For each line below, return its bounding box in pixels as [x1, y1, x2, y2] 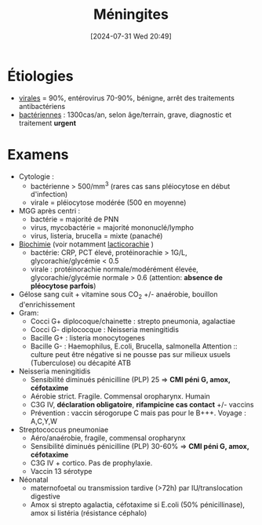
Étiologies [7, 67, 74, 85]
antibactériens [18, 101, 66, 111]
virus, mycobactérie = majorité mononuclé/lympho [30, 223, 194, 232]
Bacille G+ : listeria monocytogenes [30, 334, 146, 343]
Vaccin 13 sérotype [30, 467, 93, 476]
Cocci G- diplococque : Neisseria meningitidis [30, 325, 180, 334]
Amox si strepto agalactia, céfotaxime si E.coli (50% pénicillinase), [30, 500, 245, 509]
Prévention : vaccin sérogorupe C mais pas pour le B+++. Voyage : [30, 408, 246, 417]
